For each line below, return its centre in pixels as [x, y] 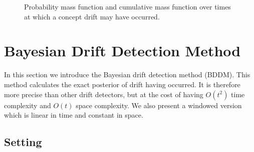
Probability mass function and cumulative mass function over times [128, 6]
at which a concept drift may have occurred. [92, 16]
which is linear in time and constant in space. [74, 115]
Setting [23, 142]
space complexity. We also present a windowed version [159, 105]
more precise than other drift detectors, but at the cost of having [104, 94]
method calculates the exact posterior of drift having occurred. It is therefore [122, 84]
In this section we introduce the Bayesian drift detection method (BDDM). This [127, 75]
